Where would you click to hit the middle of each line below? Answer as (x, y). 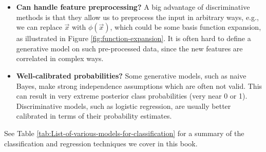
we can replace (39, 27)
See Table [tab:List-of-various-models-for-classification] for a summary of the (124, 133)
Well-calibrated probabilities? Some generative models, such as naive (131, 75)
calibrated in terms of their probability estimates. (94, 116)
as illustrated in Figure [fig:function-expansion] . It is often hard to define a (134, 38)
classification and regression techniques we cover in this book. (101, 143)
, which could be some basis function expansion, (186, 27)
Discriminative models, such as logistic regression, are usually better (123, 106)
